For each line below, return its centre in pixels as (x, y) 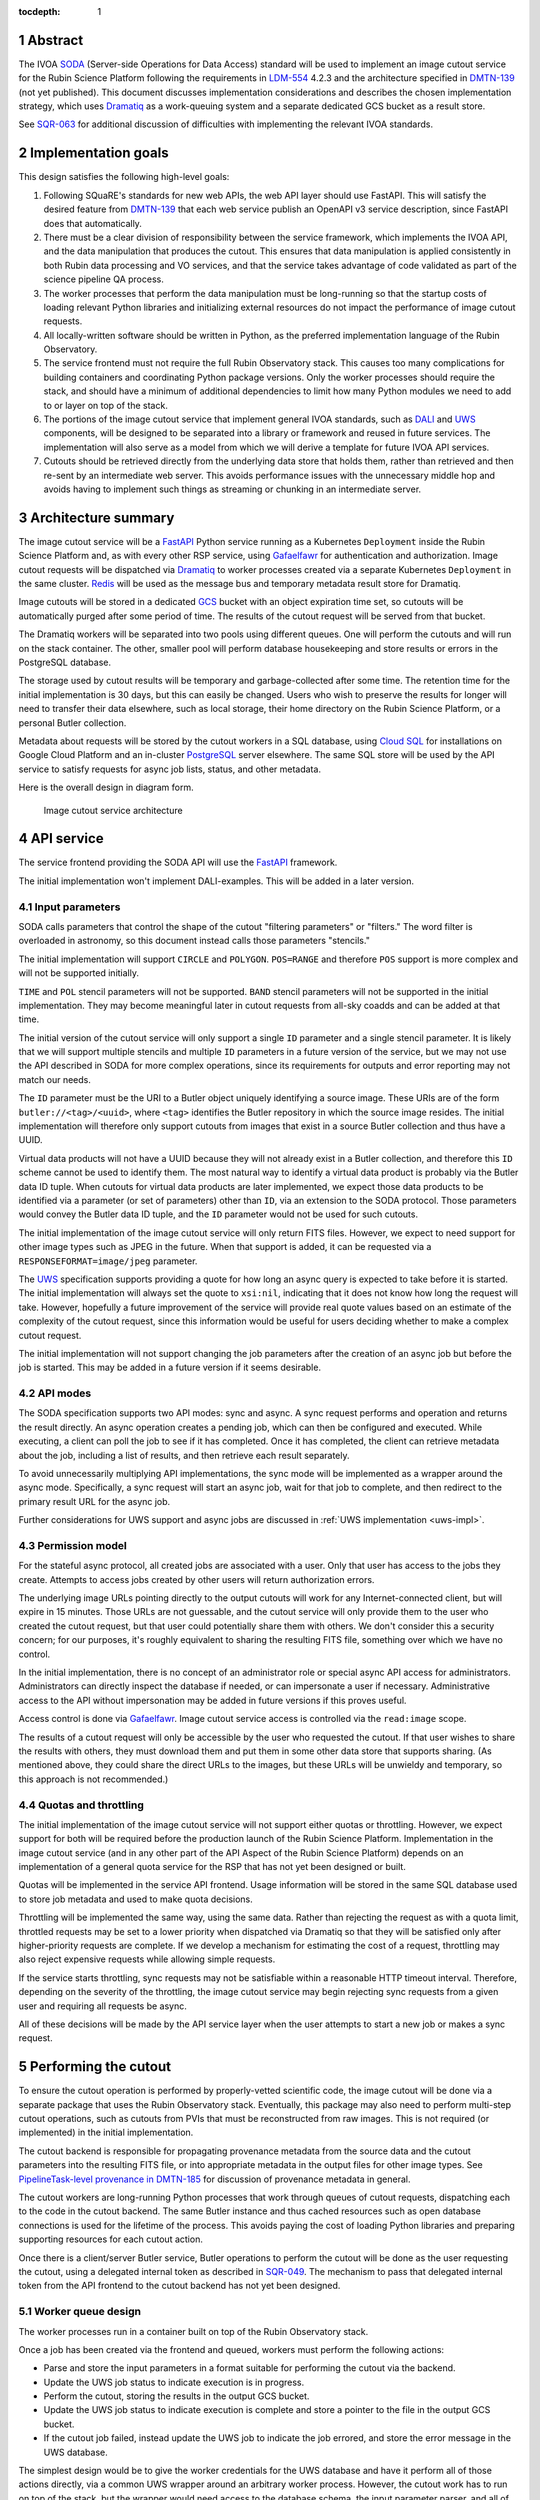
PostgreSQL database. (65, 662)
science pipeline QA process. (103, 279)
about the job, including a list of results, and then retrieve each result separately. (184, 1455)
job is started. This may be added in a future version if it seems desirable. (170, 1367)
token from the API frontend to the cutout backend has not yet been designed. (179, 2286)
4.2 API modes (55, 1393)
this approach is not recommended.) (93, 1779)
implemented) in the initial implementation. (106, 2132)
